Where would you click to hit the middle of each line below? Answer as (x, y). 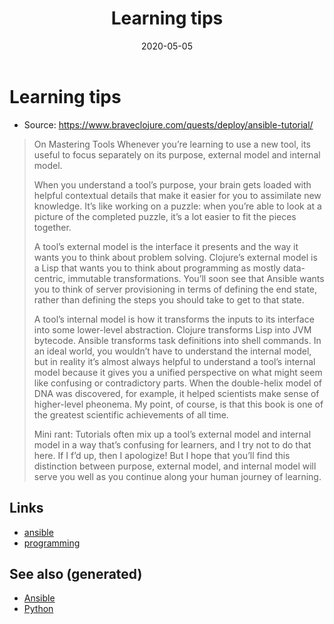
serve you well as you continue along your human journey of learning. (177, 476)
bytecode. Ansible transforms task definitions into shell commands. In (177, 340)
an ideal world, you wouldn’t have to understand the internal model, (172, 351)
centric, (49, 278)
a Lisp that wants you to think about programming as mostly (157, 268)
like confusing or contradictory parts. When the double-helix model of (177, 383)
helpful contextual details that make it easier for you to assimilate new (177, 195)
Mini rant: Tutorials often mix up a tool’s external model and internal (172, 434)
